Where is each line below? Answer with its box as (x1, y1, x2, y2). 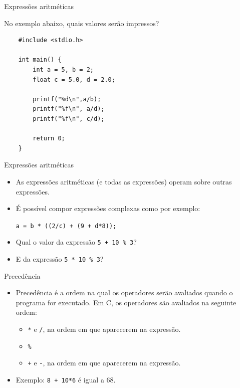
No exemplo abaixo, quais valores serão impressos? (4, 18, 159, 28)
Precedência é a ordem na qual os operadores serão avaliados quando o (16, 287, 233, 298)
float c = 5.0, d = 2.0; (33, 76, 115, 83)
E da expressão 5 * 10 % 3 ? (16, 254, 104, 264)
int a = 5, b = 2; (33, 66, 94, 73)
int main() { (18, 56, 62, 64)
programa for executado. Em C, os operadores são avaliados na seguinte (16, 297, 236, 307)
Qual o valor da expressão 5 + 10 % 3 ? (16, 237, 137, 247)
